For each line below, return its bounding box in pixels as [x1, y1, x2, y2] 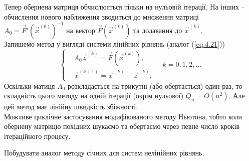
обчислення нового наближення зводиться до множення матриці [4, 11, 199, 22]
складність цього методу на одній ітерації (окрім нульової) [4, 90, 184, 101]
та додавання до [133, 25, 182, 35]
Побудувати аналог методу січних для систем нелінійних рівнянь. [4, 147, 204, 158]
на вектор [66, 25, 95, 35]
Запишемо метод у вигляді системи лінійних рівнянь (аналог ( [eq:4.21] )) [4, 38, 225, 49]
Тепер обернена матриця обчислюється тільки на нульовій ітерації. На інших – [4, 2, 245, 12]
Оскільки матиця [4, 80, 55, 91]
